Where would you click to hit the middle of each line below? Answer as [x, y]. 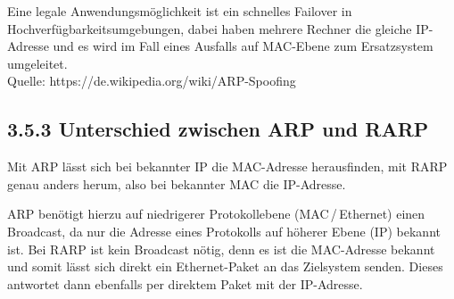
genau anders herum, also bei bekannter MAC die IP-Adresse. [177, 183]
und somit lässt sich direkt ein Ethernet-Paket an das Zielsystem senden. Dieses [225, 266]
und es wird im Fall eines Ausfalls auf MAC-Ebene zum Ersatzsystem [243, 46]
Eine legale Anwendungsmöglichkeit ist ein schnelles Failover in [180, 11]
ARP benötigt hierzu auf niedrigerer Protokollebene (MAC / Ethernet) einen [216, 214]
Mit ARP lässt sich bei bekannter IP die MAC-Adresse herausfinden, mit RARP [227, 166]
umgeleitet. [37, 63]
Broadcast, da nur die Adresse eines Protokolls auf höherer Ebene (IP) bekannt [224, 231]
